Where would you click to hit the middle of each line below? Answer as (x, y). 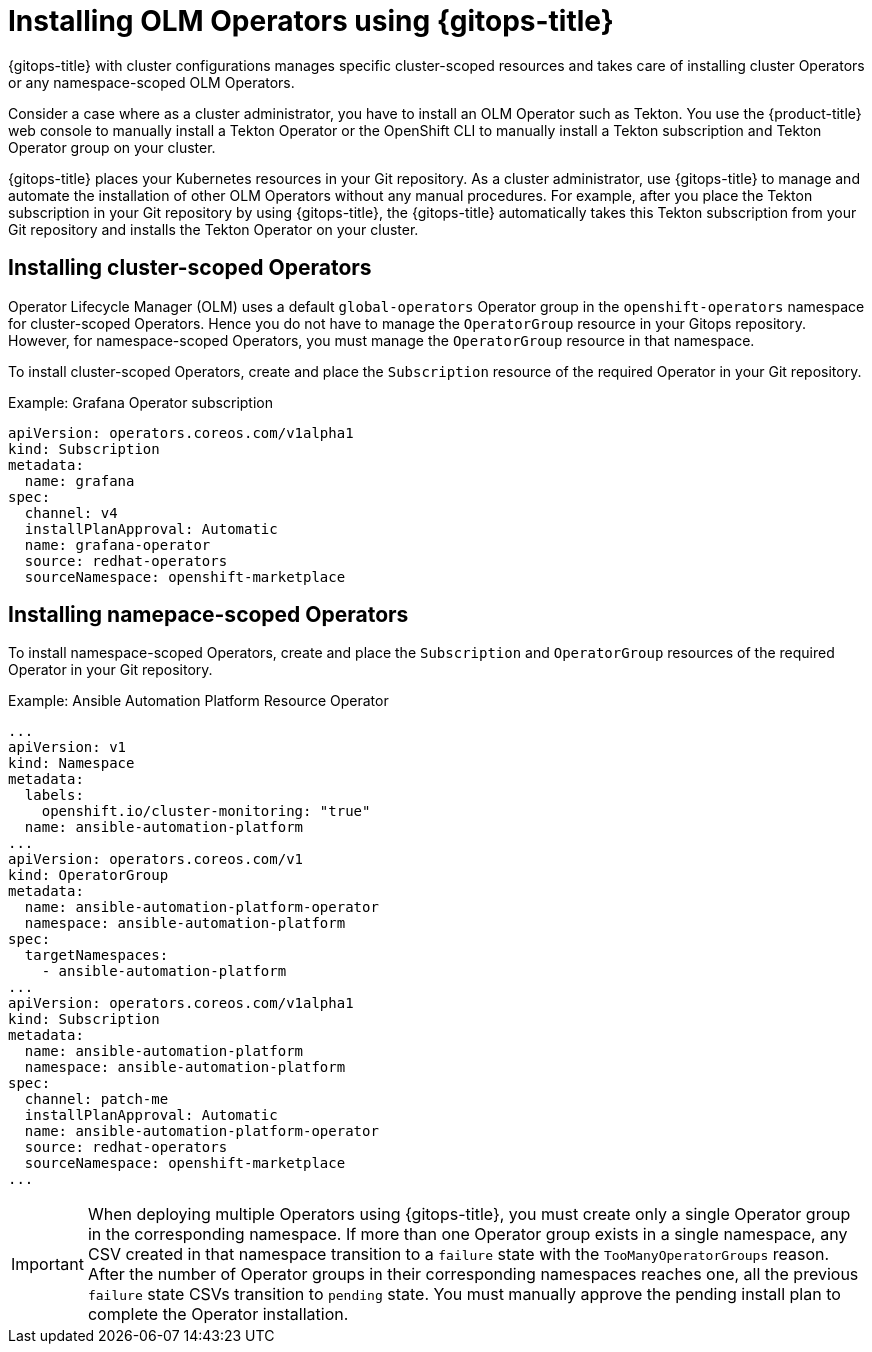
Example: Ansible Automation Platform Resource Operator (198, 701)
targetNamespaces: (96, 955)
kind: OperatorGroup (88, 875)
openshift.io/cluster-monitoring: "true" (206, 811)
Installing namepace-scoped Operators (208, 615)
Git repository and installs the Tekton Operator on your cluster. (213, 229)
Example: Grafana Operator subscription (141, 402)
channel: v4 (71, 512)
